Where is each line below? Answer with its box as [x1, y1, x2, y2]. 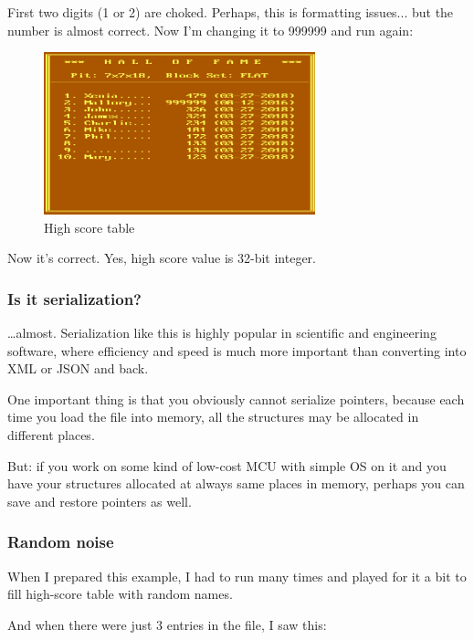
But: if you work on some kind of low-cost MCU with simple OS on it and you [7, 456, 447, 475]
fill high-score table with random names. [7, 584, 233, 603]
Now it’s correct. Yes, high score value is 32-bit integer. [7, 248, 316, 268]
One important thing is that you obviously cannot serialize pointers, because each [7, 389, 465, 408]
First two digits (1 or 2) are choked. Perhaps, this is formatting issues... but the [7, 3, 454, 21]
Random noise [7, 530, 114, 553]
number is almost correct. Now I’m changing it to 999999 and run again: [7, 20, 414, 39]
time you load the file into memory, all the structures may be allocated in [7, 407, 419, 426]
